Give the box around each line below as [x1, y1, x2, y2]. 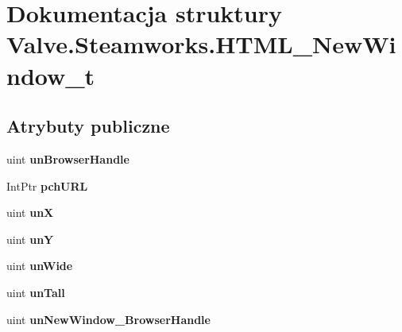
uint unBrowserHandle [6, 150, 129, 167]
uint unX [6, 204, 54, 221]
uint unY [6, 230, 54, 247]
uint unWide [6, 257, 73, 274]
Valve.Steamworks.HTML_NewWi [6, 28, 396, 60]
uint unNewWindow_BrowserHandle [6, 311, 211, 327]
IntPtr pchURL [6, 177, 88, 194]
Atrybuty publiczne [6, 114, 170, 138]
